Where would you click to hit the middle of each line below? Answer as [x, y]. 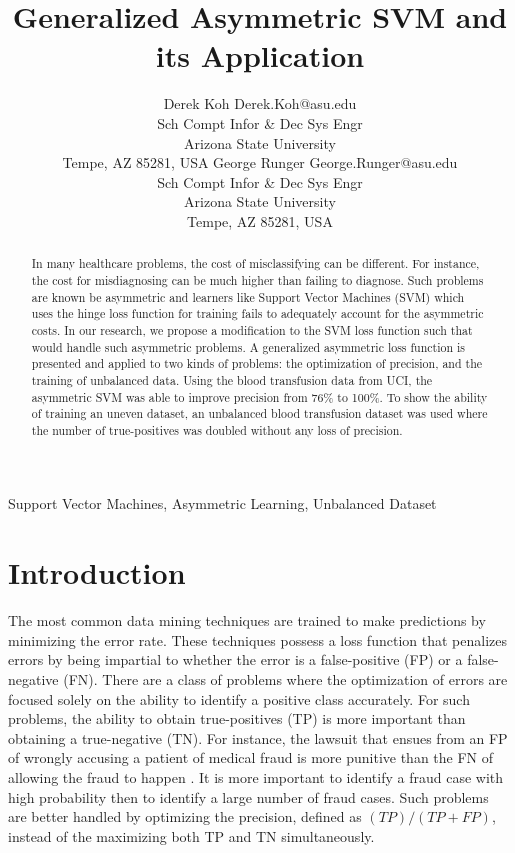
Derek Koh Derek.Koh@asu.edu [260, 103]
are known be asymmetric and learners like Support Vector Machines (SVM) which [248, 296]
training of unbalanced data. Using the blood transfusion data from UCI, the [232, 379]
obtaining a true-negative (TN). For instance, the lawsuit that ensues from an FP [258, 737]
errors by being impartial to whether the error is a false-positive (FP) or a [235, 659]
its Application [260, 55]
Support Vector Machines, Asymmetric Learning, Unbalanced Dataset [222, 503]
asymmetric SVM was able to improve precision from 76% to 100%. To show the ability [259, 396]
